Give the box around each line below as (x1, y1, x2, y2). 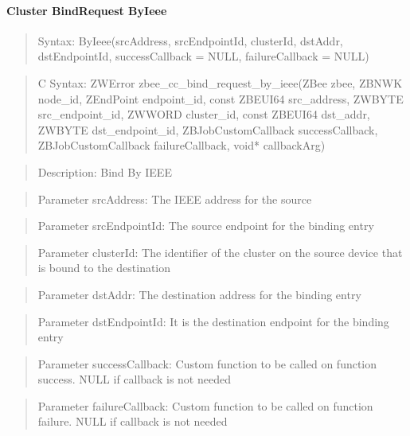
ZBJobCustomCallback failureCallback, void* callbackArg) (37, 137, 326, 154)
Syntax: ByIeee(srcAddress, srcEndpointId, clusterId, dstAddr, (37, 32, 343, 49)
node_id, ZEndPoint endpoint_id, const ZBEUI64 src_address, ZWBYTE (37, 90, 404, 107)
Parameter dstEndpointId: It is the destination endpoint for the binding (37, 313, 389, 329)
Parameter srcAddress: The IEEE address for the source (37, 190, 312, 207)
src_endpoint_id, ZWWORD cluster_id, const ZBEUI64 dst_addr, (37, 106, 370, 123)
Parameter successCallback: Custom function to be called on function (37, 355, 377, 372)
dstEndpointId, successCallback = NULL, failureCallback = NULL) (37, 48, 369, 64)
